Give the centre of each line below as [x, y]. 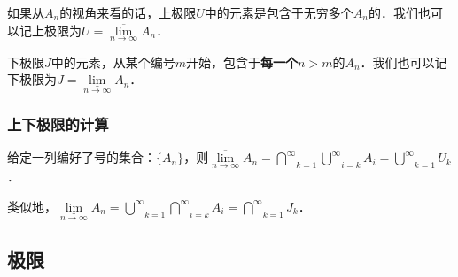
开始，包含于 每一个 [242, 62]
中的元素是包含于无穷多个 [279, 12]
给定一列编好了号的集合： [82, 157]
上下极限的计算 [58, 123]
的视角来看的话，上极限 [128, 12]
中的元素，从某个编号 [113, 62]
